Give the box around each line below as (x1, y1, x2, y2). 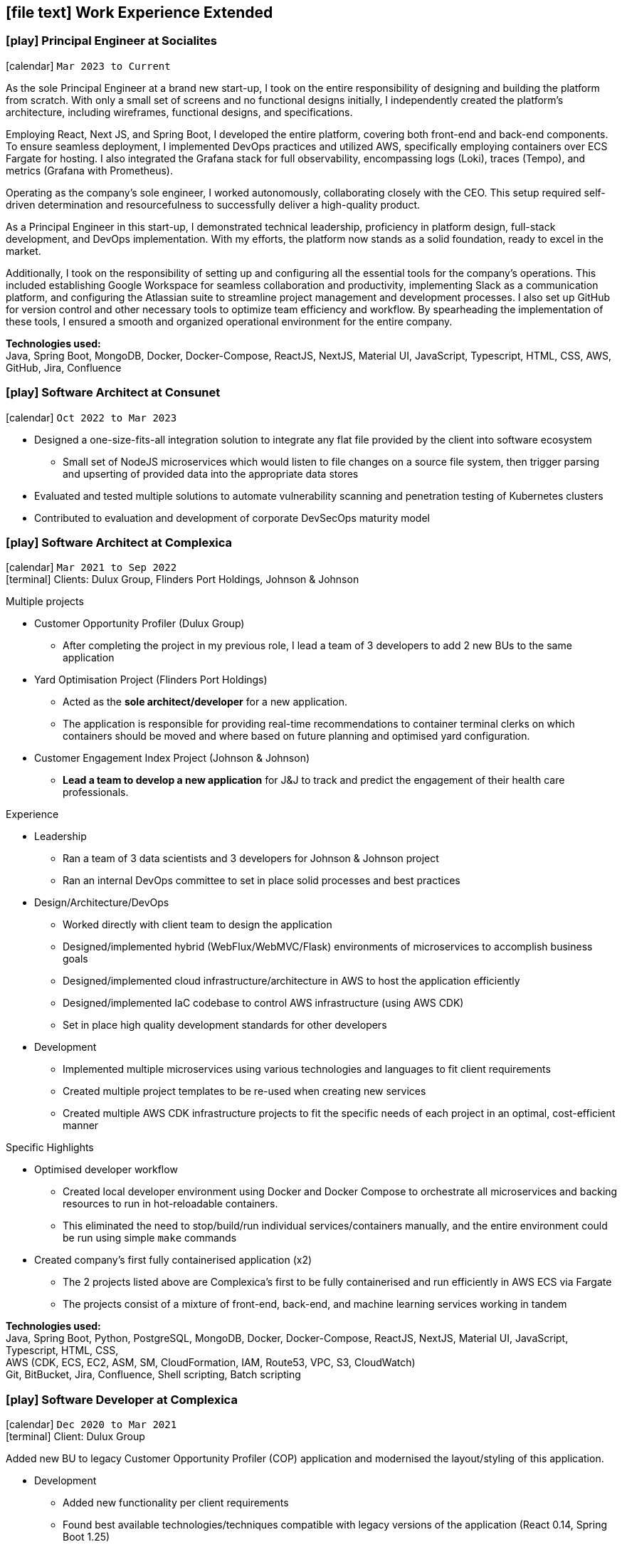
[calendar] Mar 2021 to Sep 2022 (6, 561, 177, 574)
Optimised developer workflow (34, 1163, 178, 1176)
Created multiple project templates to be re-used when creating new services (63, 1085, 426, 1098)
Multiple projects (6, 595, 84, 608)
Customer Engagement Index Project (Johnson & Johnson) (34, 752, 310, 765)
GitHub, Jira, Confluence (6, 361, 122, 374)
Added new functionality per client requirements (63, 1496, 289, 1509)
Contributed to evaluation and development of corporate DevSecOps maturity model (34, 511, 430, 524)
